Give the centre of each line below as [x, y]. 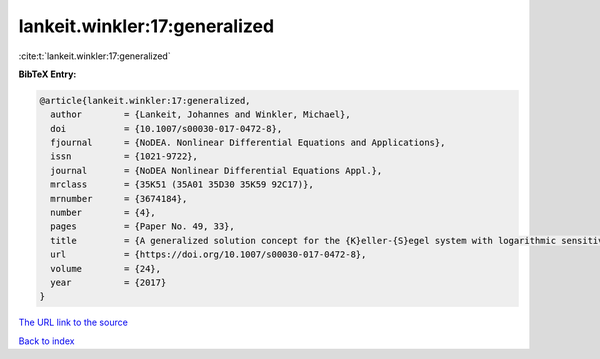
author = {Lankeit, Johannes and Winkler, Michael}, [200, 114]
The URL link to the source [73, 322]
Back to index [46, 341]
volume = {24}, [106, 268]
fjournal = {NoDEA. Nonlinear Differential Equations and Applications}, [248, 143]
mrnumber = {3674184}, [119, 198]
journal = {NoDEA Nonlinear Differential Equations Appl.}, [216, 170]
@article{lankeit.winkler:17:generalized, [145, 100]
